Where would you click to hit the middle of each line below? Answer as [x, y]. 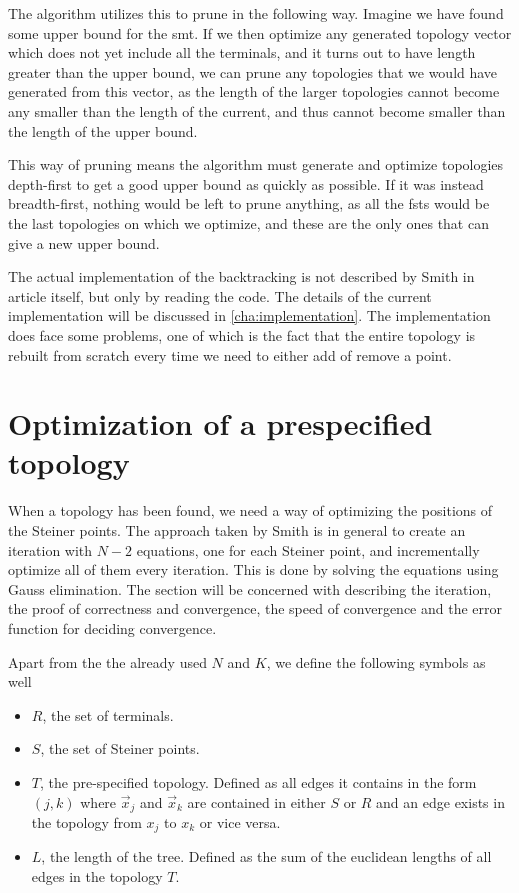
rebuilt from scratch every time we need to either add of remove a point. [230, 354]
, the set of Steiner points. [120, 748]
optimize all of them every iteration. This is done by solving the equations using [253, 569]
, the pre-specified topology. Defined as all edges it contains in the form [258, 781]
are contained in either [256, 801]
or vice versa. [240, 821]
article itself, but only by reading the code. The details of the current [220, 295]
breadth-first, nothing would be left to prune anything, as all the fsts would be [249, 203]
